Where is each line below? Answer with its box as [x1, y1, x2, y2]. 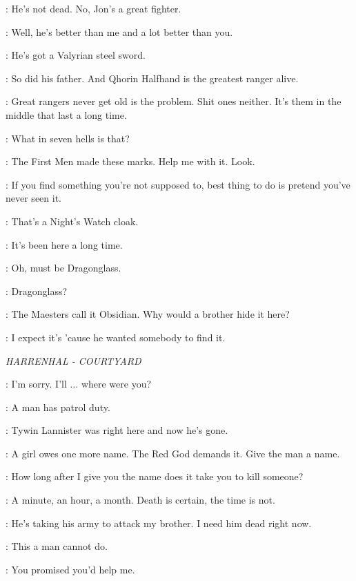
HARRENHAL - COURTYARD [6, 353, 141, 368]
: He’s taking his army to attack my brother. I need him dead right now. [6, 515, 312, 530]
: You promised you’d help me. [6, 562, 135, 576]
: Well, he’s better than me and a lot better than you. [6, 24, 233, 39]
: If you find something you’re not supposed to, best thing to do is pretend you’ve [6, 177, 350, 191]
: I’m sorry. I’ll [6, 377, 67, 391]
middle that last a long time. [6, 107, 127, 122]
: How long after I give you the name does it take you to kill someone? [6, 469, 304, 484]
